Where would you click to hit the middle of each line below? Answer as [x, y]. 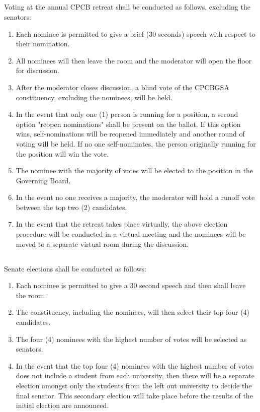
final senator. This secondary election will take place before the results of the [134, 395]
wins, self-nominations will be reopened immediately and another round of [130, 134]
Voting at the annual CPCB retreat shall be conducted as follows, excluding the [127, 7]
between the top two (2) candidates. [71, 207]
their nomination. [43, 44]
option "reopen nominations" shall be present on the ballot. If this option [128, 124]
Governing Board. [43, 180]
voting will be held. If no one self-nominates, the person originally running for [136, 143]
